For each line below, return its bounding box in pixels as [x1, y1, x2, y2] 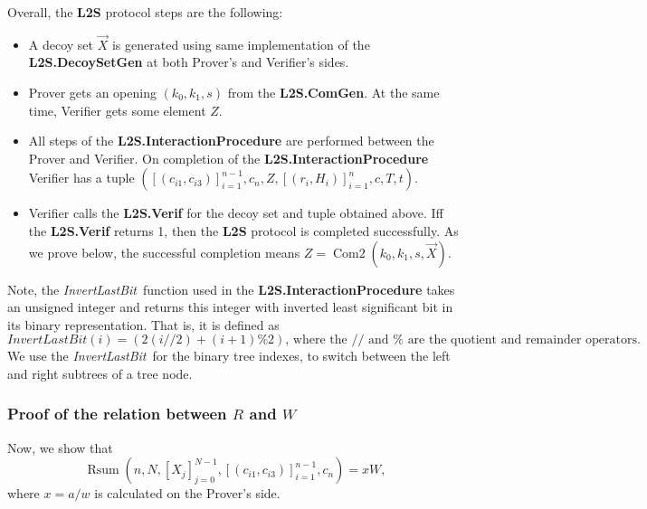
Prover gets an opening [28, 83, 157, 101]
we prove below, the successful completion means [28, 242, 300, 261]
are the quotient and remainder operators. [407, 334, 641, 347]
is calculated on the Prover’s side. [94, 484, 281, 503]
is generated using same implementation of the [111, 34, 370, 53]
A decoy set [28, 34, 94, 53]
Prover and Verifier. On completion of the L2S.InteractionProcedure [28, 148, 429, 167]
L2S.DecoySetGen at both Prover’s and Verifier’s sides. [28, 52, 349, 71]
